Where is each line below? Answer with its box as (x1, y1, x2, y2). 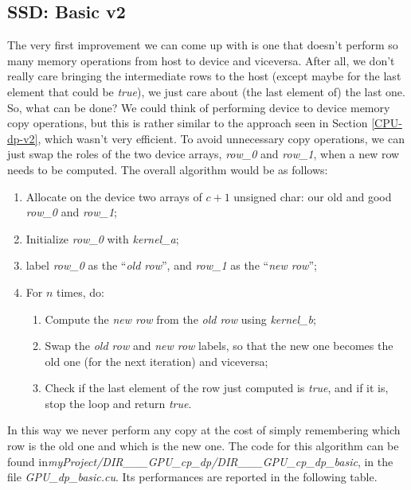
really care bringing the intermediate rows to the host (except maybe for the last (7, 68, 401, 84)
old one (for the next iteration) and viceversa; (45, 352, 268, 369)
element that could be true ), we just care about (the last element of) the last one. (7, 83, 405, 99)
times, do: (57, 283, 104, 300)
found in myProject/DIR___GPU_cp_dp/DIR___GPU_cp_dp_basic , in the (7, 453, 393, 469)
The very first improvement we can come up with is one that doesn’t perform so (7, 37, 398, 53)
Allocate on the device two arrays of (25, 188, 202, 204)
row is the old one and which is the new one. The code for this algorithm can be (7, 437, 399, 454)
